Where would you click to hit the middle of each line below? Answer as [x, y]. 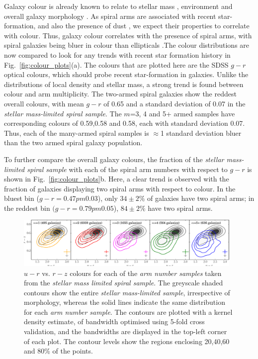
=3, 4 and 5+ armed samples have [182, 113]
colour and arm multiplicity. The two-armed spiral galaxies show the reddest [120, 94]
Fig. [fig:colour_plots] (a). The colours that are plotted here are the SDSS [116, 64]
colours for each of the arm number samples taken [146, 273]
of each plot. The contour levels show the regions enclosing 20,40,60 [127, 341]
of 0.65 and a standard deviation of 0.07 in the [174, 103]
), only [108, 198]
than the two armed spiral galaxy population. [73, 142]
